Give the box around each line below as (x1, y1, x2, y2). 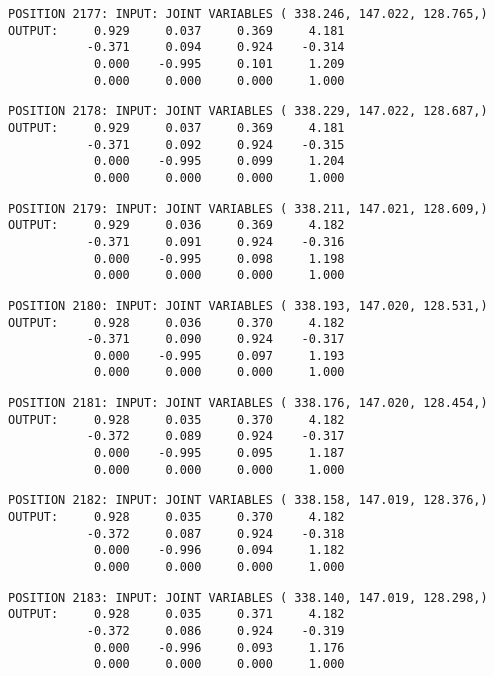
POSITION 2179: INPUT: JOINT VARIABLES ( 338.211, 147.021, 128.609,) (8, 201, 488, 216)
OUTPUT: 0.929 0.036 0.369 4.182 (8, 218, 345, 233)
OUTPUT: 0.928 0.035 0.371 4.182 (8, 607, 345, 622)
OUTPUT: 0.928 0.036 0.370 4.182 (8, 315, 345, 330)
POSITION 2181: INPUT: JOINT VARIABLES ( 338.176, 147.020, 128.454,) (8, 396, 488, 411)
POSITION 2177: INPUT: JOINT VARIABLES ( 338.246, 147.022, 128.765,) (8, 7, 488, 21)
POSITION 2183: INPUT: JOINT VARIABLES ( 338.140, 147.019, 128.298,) (8, 590, 488, 605)
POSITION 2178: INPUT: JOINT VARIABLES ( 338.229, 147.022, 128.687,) (8, 104, 488, 119)
